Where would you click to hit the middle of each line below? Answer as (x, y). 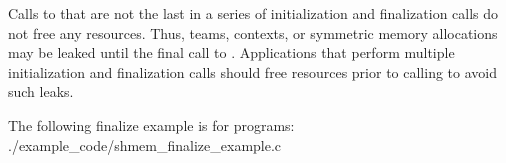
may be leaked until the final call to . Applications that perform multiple (231, 52)
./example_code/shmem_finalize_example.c (145, 144)
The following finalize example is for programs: (151, 124)
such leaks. (41, 91)
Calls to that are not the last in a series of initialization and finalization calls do (253, 13)
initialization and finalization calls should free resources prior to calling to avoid (252, 71)
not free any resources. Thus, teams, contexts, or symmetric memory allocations (253, 32)
